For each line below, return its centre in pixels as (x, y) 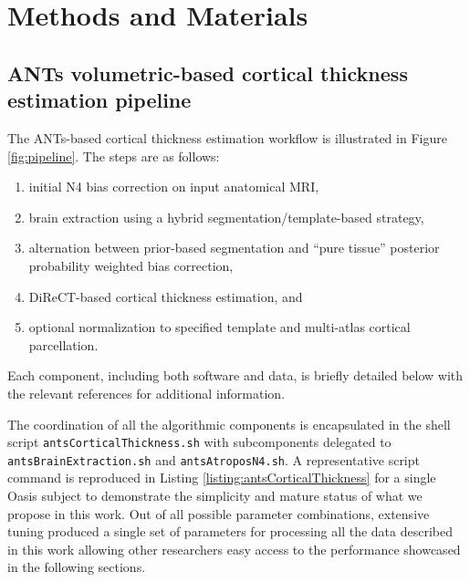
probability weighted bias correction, (131, 265)
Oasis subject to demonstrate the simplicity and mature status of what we (215, 495)
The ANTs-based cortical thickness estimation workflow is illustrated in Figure (227, 137)
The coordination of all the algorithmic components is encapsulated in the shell (229, 424)
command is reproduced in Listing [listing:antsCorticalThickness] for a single (222, 478)
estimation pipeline (99, 100)
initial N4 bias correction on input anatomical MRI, (174, 187)
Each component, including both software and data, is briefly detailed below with (235, 375)
